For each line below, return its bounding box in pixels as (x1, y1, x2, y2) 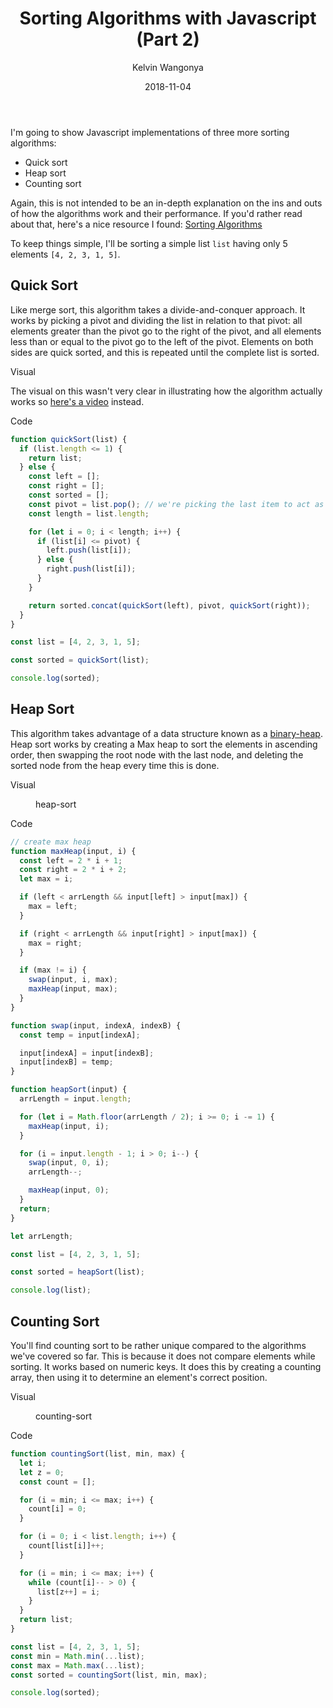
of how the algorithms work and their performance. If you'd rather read (10, 207, 303, 219)
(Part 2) (136, 28, 200, 51)
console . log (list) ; (10, 1285, 92, 1296)
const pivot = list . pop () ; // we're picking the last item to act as (28, 499, 325, 509)
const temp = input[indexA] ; (19, 1030, 141, 1040)
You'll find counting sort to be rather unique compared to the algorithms (10, 1340, 307, 1351)
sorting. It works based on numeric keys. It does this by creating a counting (10, 1361, 322, 1372)
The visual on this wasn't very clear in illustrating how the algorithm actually (10, 385, 323, 397)
